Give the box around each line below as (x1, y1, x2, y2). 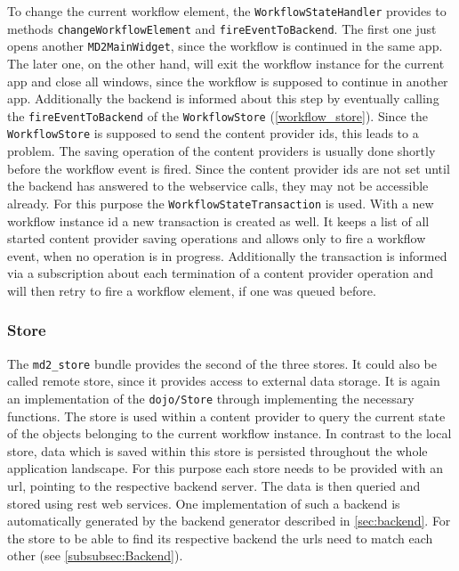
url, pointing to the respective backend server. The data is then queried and (7, 476, 421, 494)
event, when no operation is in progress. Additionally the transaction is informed (7, 246, 447, 265)
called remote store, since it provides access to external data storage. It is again (7, 371, 440, 390)
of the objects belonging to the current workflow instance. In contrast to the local (7, 424, 452, 443)
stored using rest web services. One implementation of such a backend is (7, 494, 400, 512)
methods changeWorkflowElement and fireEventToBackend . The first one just (7, 19, 437, 37)
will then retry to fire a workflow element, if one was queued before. (7, 281, 376, 299)
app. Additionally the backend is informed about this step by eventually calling (7, 89, 439, 108)
